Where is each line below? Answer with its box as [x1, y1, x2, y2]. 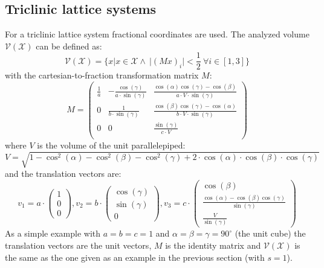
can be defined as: [36, 39, 102, 52]
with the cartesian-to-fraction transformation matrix [5, 69, 199, 81]
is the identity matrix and [165, 238, 261, 251]
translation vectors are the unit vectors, [5, 238, 152, 251]
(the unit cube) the [235, 227, 306, 240]
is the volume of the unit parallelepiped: [37, 138, 186, 151]
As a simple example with [5, 227, 101, 240]
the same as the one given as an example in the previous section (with [5, 250, 265, 263]
